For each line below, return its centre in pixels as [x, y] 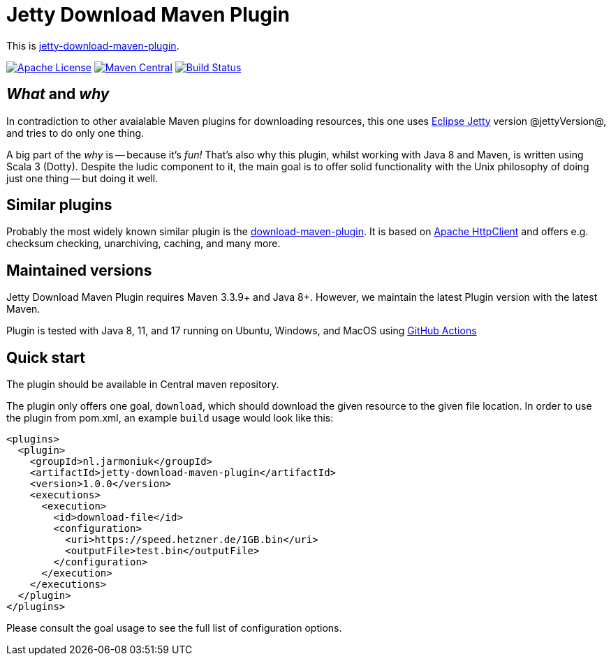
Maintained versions [79, 270]
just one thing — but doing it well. [82, 178]
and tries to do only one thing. [75, 133]
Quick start [46, 357]
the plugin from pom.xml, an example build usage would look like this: [170, 418]
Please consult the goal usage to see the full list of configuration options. [174, 628]
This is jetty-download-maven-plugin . [93, 45]
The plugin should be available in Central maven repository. [143, 385]
